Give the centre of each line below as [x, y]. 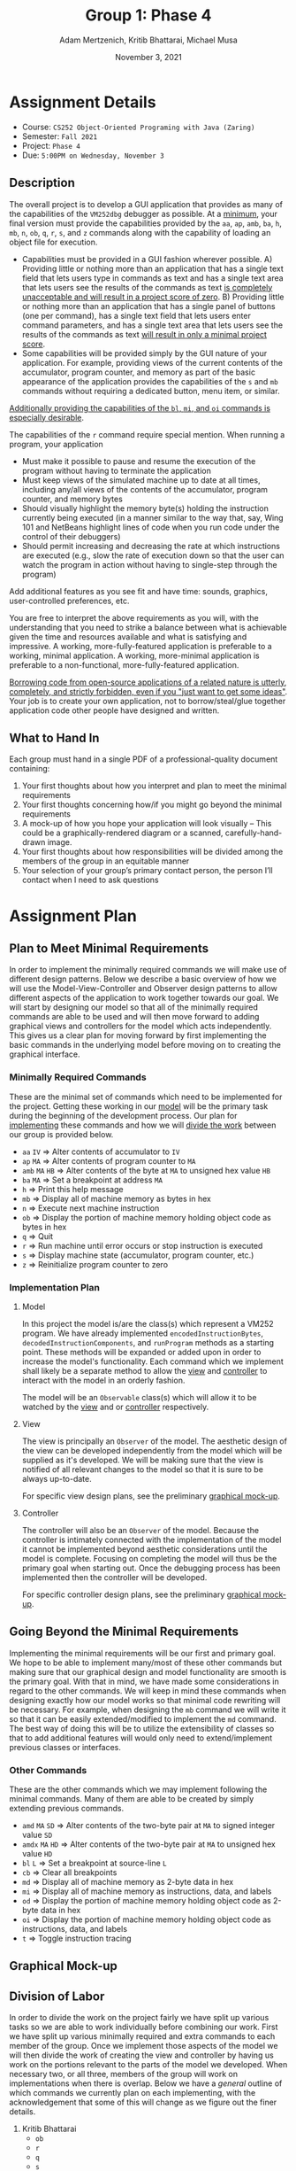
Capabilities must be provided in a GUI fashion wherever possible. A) [147, 259]
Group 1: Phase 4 [148, 16]
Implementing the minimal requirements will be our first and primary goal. [143, 1653]
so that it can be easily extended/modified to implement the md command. [143, 1718]
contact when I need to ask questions [90, 880]
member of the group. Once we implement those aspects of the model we [144, 2046]
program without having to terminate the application [117, 470]
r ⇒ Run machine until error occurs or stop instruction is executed [142, 1245]
